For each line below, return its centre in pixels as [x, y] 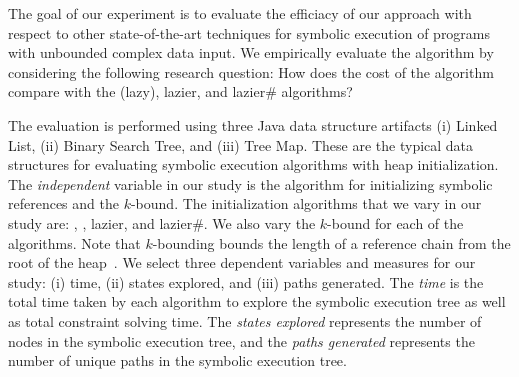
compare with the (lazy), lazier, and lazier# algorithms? [180, 91]
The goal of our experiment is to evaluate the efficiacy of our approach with [240, 13]
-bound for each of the [395, 222]
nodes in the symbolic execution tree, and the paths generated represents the [241, 340]
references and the [63, 203]
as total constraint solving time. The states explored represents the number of [245, 320]
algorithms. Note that [74, 242]
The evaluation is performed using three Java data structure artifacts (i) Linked [253, 124]
